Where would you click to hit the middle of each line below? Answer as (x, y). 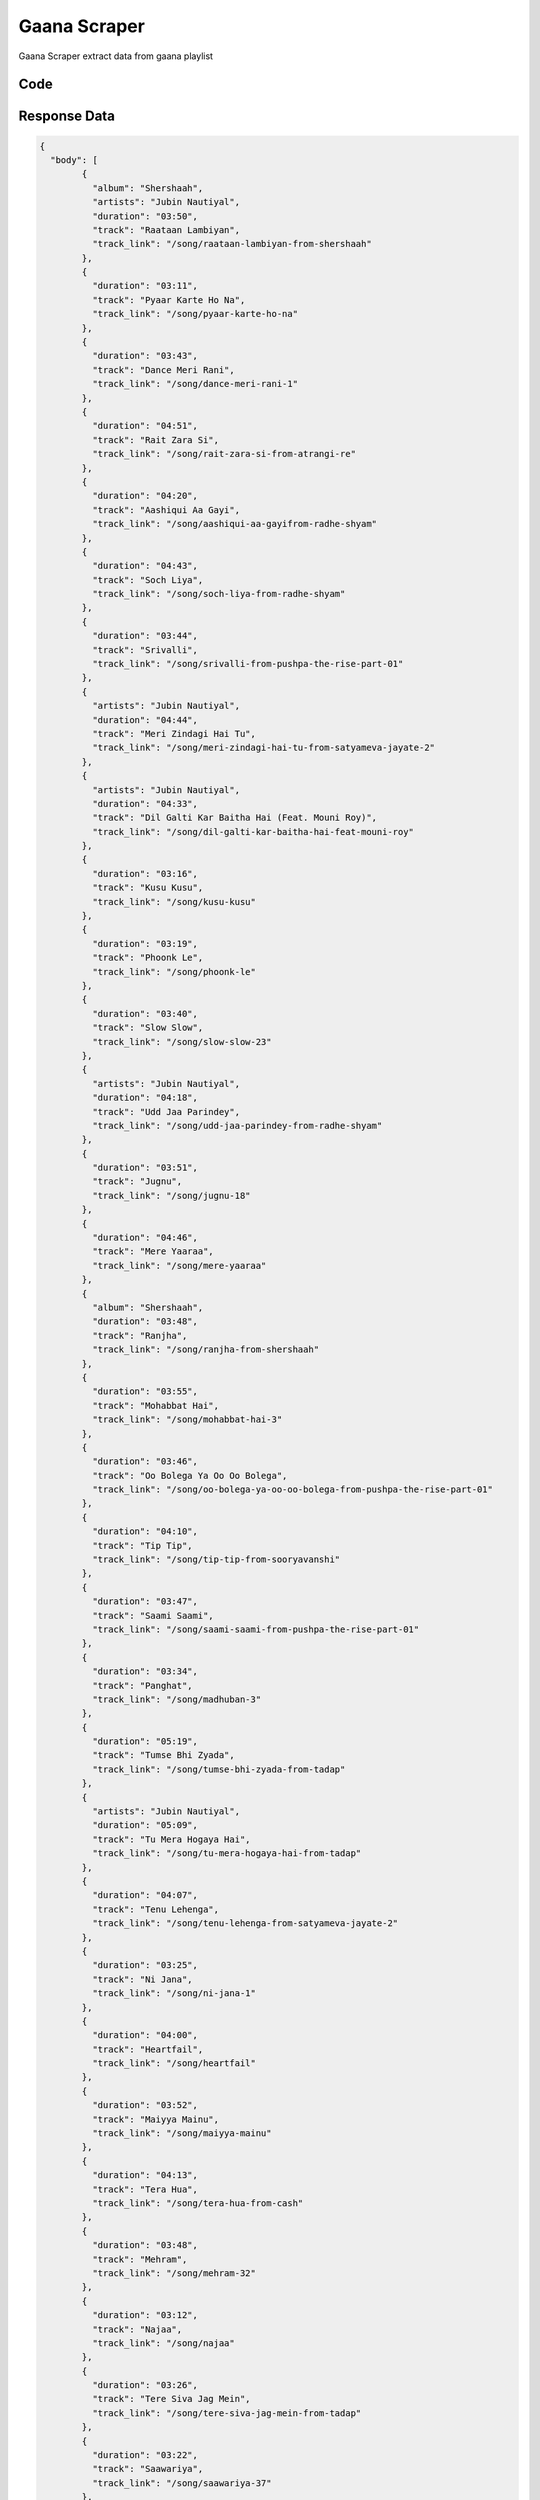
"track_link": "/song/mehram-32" (174, 2273)
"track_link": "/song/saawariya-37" (181, 2483)
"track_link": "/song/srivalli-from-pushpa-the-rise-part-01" (247, 664)
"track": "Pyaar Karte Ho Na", (168, 299)
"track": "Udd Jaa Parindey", (165, 1111)
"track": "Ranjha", (139, 1335)
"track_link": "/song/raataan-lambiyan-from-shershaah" (231, 244)
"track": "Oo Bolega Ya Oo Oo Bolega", (189, 1475)
